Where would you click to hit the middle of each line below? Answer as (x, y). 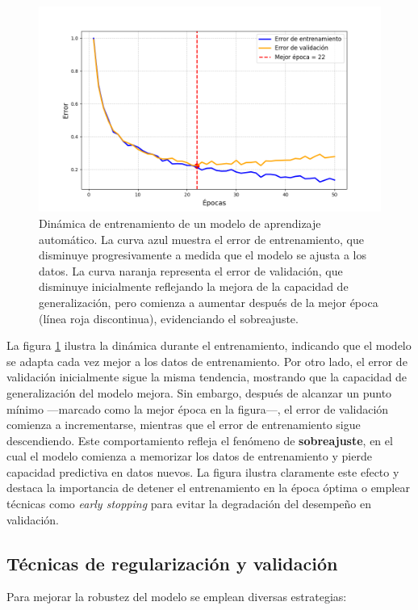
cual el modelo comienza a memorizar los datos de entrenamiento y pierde (189, 456)
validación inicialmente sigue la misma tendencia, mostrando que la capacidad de (207, 377)
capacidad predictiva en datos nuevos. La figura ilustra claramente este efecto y (203, 471)
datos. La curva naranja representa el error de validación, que (191, 270)
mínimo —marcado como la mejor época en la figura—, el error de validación (198, 408)
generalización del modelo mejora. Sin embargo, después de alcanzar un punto (199, 392)
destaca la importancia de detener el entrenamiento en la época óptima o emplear (208, 488)
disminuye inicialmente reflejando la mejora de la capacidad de (194, 286)
